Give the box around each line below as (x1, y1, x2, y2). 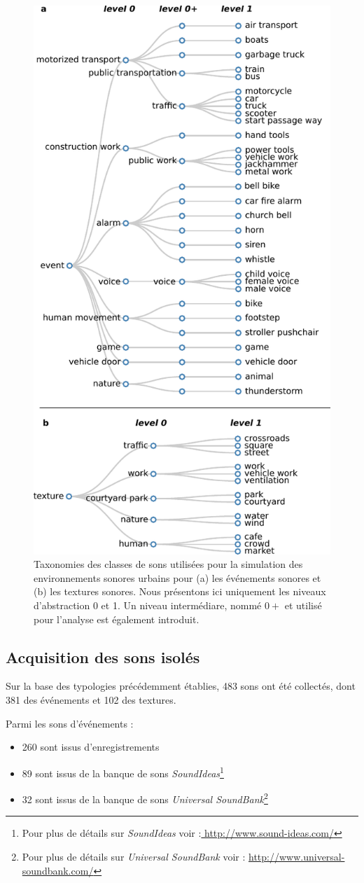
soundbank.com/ (22, 863, 94, 877)
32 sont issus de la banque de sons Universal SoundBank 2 (22, 790, 268, 806)
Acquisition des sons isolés (6, 646, 200, 667)
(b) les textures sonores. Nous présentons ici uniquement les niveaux (34, 584, 326, 599)
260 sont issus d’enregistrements (22, 739, 160, 754)
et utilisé (284, 598, 322, 613)
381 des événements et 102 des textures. (6, 693, 176, 707)
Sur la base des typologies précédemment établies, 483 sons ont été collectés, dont (6, 679, 356, 693)
